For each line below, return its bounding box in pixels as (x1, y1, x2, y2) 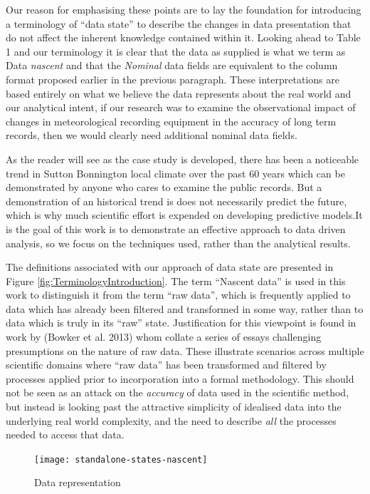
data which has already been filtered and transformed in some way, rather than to (6, 301, 364, 316)
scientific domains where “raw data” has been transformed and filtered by (6, 357, 327, 372)
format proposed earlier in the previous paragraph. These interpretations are (6, 71, 339, 86)
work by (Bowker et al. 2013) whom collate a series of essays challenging (6, 329, 322, 344)
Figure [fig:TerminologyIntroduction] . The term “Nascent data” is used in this (6, 273, 346, 288)
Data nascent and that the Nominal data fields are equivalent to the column (6, 58, 338, 73)
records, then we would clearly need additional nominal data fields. (6, 128, 297, 143)
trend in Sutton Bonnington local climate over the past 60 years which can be (6, 165, 345, 180)
